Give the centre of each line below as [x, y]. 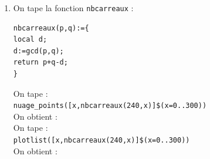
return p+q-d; [40, 62]
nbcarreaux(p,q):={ [51, 28]
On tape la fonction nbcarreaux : [73, 8]
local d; [30, 40]
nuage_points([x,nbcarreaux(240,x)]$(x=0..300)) [110, 106]
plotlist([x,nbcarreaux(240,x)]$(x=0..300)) [101, 141]
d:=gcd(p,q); [38, 51]
